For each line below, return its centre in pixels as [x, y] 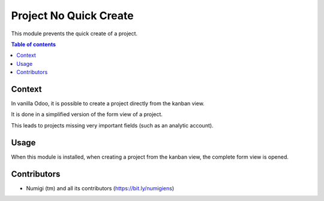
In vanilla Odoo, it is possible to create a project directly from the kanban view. [108, 103]
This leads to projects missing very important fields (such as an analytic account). [112, 125]
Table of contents [34, 44]
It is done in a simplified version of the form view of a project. [87, 114]
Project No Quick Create [73, 16]
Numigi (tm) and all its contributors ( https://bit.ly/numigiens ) [100, 188]
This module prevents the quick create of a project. [74, 33]
